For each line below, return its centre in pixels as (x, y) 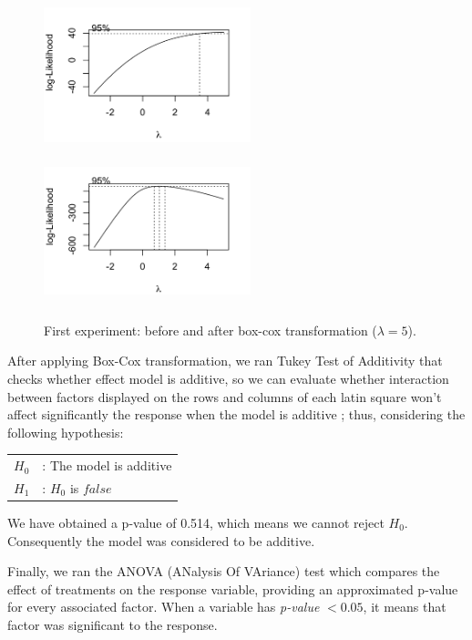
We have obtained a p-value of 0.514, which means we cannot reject (196, 523)
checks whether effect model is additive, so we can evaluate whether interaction (228, 378)
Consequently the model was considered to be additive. (161, 540)
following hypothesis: (66, 432)
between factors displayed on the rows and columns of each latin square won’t (225, 396)
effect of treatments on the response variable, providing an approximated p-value (233, 588)
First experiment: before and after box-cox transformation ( (210, 330)
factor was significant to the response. (113, 625)
